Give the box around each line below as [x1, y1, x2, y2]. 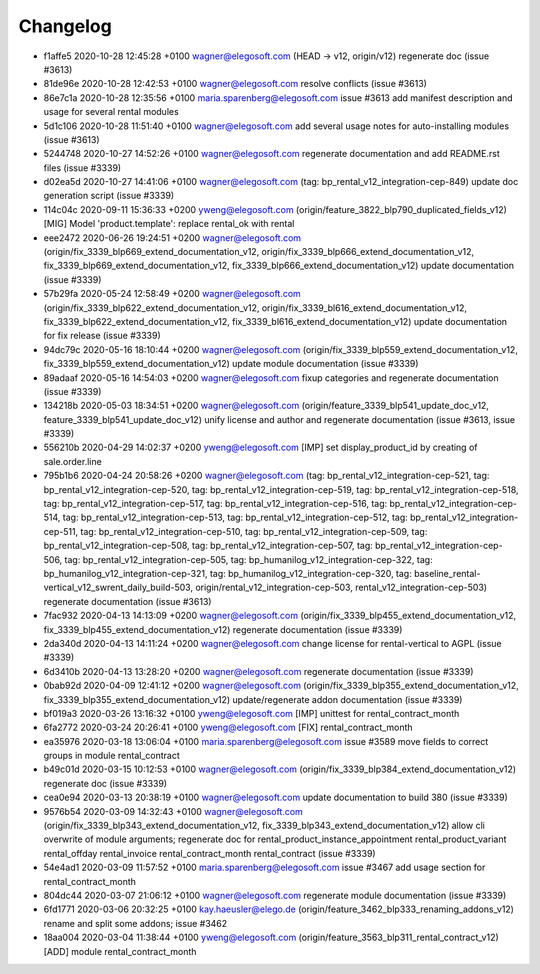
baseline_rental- [413, 568, 481, 579]
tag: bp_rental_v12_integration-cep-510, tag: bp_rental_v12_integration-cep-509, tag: [80, 525, 428, 537]
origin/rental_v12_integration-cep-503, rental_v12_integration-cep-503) [195, 581, 488, 594]
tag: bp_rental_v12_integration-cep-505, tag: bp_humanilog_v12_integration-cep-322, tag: [64, 553, 434, 565]
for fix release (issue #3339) [43, 330, 162, 342]
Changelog [18, 15, 112, 37]
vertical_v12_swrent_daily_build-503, [43, 581, 194, 594]
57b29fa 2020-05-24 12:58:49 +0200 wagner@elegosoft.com [43, 288, 302, 300]
